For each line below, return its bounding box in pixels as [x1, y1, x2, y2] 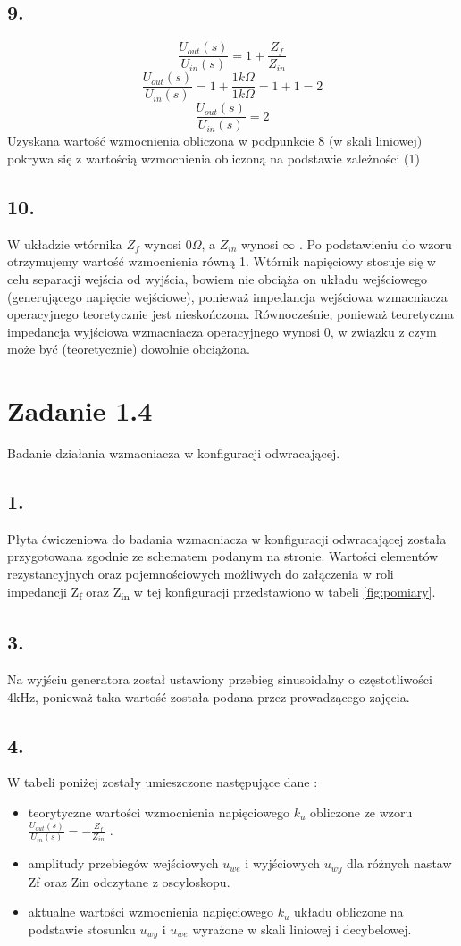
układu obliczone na [294, 902, 404, 921]
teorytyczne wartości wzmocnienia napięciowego [28, 802, 289, 821]
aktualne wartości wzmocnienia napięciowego [28, 902, 274, 921]
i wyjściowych [245, 854, 321, 873]
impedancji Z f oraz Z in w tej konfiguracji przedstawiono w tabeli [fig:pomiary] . [7, 582, 436, 603]
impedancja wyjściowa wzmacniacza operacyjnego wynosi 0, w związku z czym [7, 322, 437, 340]
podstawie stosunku [28, 919, 136, 938]
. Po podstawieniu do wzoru [299, 234, 452, 253]
